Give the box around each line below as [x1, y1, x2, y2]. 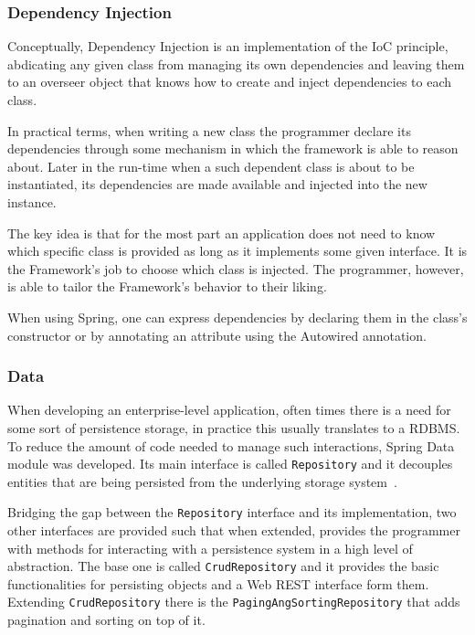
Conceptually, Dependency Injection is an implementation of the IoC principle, [7, 37, 449, 56]
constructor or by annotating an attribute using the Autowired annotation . [7, 325, 427, 344]
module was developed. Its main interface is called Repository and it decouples [7, 454, 453, 473]
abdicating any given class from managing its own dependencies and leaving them [7, 54, 465, 73]
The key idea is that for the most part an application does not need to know [7, 223, 436, 242]
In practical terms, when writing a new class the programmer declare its [7, 121, 411, 140]
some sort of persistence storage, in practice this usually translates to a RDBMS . [7, 418, 460, 437]
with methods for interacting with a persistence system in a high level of [7, 538, 413, 557]
